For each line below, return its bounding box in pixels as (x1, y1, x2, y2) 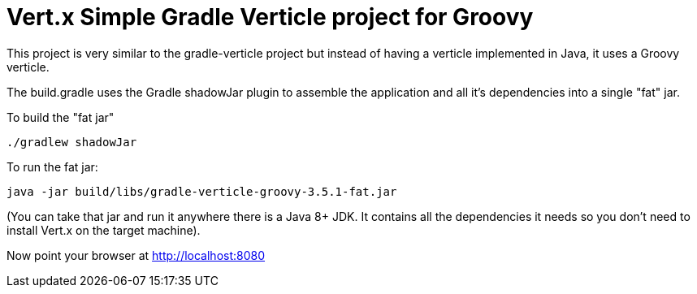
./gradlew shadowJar (6, 135, 137, 149)
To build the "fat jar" (6, 110, 115, 124)
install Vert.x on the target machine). (6, 223, 201, 237)
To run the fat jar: (6, 159, 98, 174)
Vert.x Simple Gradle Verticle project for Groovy (6, 3, 534, 31)
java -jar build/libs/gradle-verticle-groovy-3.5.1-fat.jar (6, 184, 397, 198)
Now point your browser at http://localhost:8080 (6, 248, 266, 262)
